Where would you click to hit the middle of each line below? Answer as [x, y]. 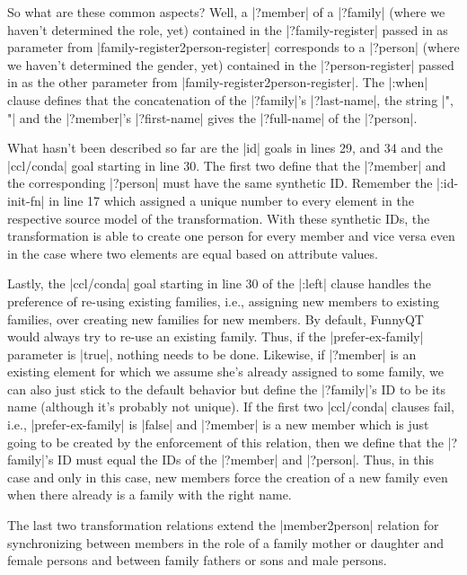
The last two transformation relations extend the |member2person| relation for [223, 525]
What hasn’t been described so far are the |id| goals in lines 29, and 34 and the [225, 148]
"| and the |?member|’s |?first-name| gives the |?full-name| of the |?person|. [212, 117]
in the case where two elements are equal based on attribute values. [193, 253]
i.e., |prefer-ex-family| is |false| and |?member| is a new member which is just [218, 425]
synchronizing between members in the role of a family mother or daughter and [226, 542]
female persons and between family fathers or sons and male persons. [197, 560]
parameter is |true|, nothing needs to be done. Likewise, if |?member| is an [212, 354]
